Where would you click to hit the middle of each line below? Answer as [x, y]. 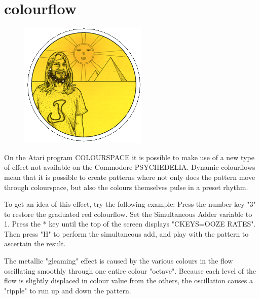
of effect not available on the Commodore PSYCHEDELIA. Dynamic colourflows [130, 167]
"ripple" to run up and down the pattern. [68, 290]
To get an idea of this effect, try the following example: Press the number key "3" [130, 204]
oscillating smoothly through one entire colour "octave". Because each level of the [130, 270]
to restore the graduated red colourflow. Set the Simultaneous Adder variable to [128, 214]
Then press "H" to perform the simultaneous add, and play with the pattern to [126, 233]
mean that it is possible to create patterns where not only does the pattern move [130, 177]
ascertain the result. [35, 244]
